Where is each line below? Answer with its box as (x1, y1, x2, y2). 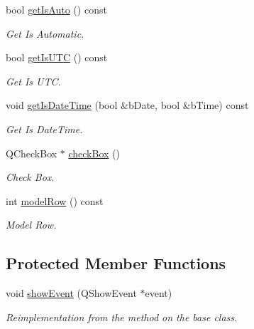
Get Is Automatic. (6, 26, 84, 41)
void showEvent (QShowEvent (6, 286, 137, 301)
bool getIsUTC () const (6, 50, 108, 65)
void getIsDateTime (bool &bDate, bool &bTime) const (6, 98, 249, 113)
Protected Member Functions (6, 252, 226, 274)
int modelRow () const (6, 193, 104, 208)
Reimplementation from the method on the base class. (6, 309, 238, 324)
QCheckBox (6, 145, 57, 160)
